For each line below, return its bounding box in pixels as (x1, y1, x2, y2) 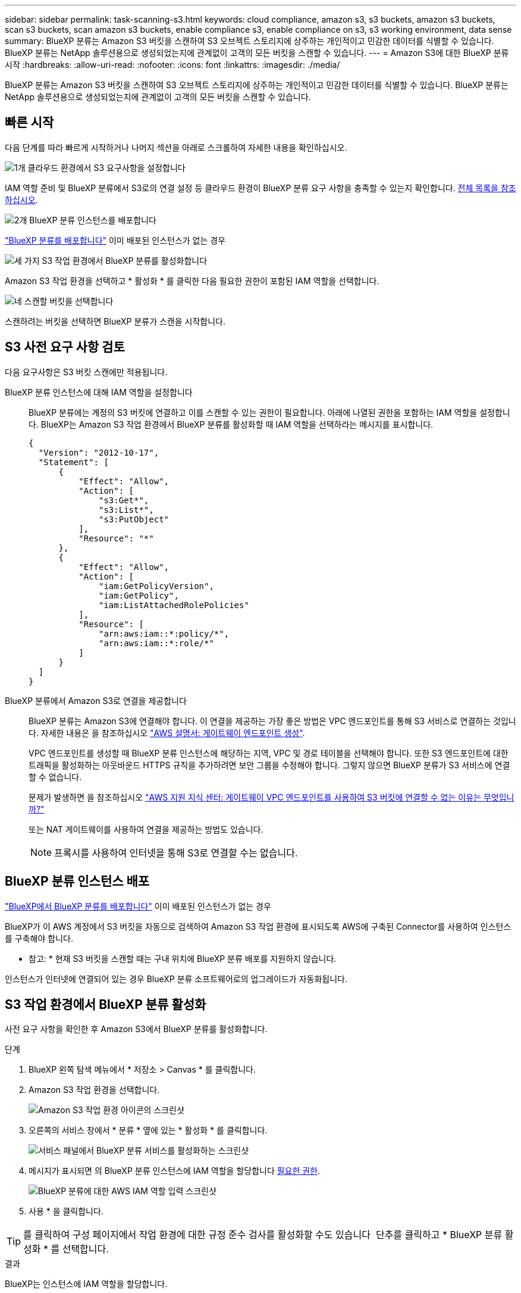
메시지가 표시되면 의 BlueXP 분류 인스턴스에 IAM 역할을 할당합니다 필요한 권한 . (29, 1166, 321, 1176)
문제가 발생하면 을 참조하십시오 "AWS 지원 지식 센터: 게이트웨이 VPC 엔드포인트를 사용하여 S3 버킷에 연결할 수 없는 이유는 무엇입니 (29, 792, 514, 802)
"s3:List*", (99, 504, 154, 515)
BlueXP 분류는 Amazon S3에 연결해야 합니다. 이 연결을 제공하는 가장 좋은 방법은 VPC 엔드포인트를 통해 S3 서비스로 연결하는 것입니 (29, 715, 516, 726)
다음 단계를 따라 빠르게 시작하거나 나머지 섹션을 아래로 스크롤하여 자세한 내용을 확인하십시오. (5, 142, 347, 152)
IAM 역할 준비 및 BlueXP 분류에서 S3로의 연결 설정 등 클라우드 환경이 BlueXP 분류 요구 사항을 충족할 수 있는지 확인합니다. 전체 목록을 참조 (5, 182, 516, 193)
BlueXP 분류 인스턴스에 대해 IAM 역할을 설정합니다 (5, 387, 193, 397)
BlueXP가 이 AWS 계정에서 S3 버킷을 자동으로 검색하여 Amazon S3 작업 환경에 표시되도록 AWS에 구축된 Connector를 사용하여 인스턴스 (5, 921, 511, 931)
